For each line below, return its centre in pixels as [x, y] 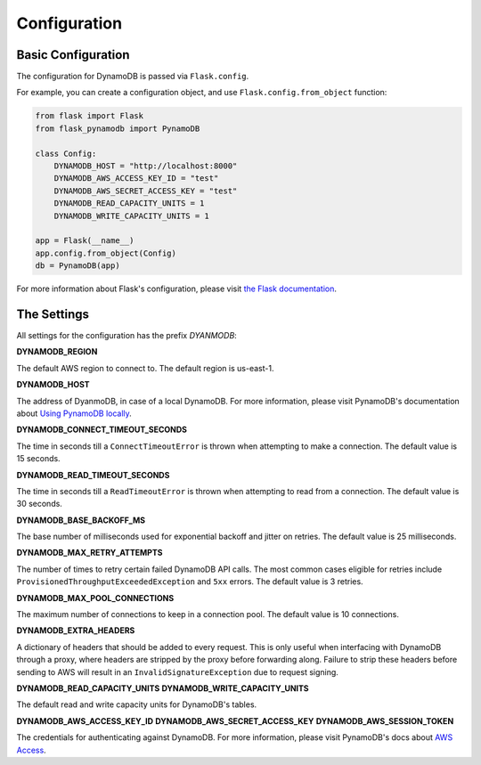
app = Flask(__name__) [85, 241]
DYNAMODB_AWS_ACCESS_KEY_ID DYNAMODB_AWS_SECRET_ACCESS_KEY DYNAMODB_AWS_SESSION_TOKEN [235, 720]
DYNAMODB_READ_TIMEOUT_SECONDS [93, 475]
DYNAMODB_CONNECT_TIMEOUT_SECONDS [102, 430]
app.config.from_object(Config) [106, 253]
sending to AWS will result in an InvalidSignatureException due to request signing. [177, 671]
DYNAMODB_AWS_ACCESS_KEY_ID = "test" [136, 179]
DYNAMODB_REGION [57, 352]
